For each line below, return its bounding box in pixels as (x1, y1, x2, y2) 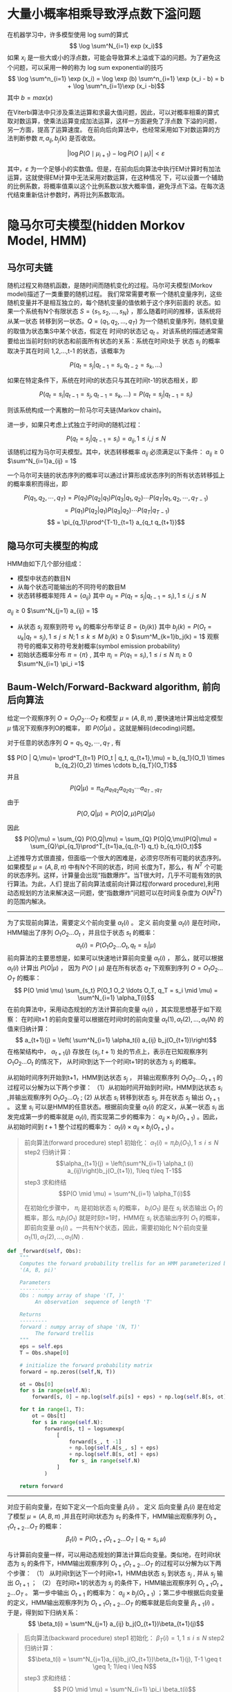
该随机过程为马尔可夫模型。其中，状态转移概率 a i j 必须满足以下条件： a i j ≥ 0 (7, 447, 224, 458)
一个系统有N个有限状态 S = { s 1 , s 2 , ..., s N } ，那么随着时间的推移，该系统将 (12, 307, 222, 318)
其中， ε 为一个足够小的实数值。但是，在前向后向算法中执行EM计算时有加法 (7, 165, 221, 173)
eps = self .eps (19, 1343, 64, 1350)
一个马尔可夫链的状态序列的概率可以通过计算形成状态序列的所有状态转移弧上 (7, 471, 225, 479)
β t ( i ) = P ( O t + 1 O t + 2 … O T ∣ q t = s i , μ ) (66, 1535, 166, 1544)
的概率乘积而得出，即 (7, 479, 68, 487)
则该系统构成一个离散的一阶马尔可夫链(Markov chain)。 (7, 406, 166, 414)
